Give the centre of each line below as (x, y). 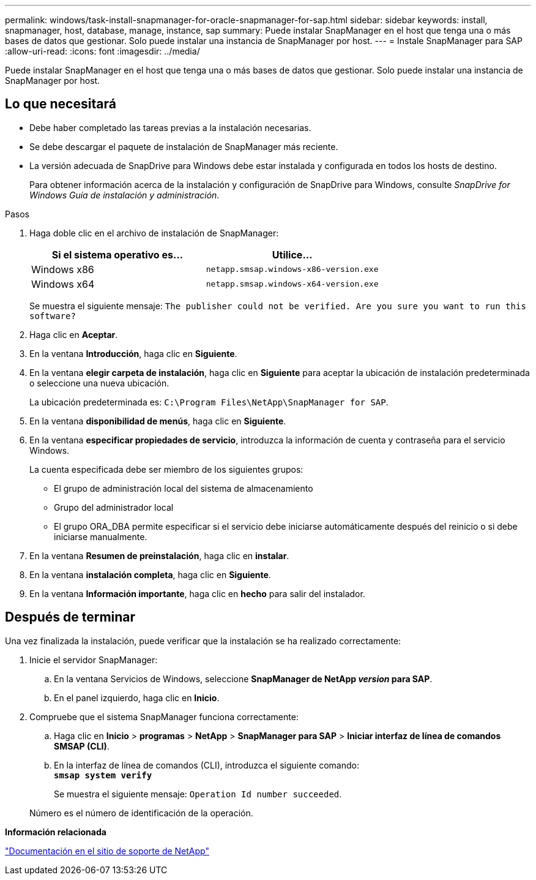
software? (53, 316)
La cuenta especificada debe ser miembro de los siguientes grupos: (166, 469)
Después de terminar (70, 617)
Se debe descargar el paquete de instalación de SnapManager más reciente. (184, 146)
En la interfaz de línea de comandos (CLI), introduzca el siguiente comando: (207, 765)
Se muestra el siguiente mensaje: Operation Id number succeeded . (198, 794)
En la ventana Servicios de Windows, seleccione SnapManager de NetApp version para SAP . (243, 679)
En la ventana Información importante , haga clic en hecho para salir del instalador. (197, 593)
